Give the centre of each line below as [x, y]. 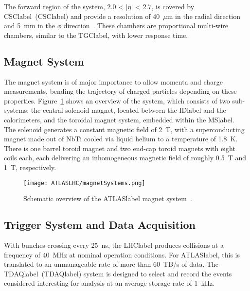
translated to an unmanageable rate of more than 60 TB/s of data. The [111, 264]
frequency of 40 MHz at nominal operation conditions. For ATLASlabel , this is [122, 254]
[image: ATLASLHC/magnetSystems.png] [84, 183]
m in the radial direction [204, 16]
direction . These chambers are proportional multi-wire [146, 26]
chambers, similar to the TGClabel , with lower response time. [96, 35]
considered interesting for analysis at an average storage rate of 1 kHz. [109, 283]
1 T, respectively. [30, 167]
